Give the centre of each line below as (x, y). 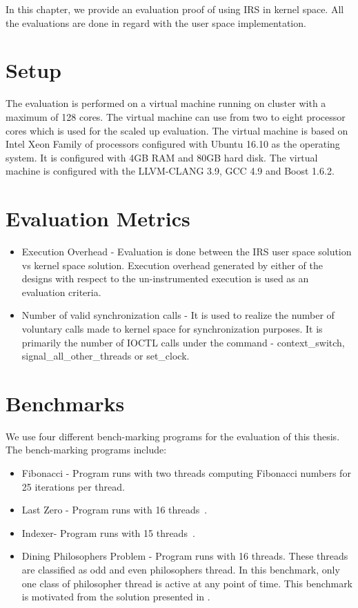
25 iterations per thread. (73, 486)
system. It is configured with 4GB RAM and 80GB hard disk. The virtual (162, 157)
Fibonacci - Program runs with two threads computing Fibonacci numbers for (186, 473)
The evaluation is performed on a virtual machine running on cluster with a (166, 103)
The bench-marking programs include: (86, 450)
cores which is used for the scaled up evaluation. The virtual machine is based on (177, 130)
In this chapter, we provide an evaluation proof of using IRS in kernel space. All (175, 9)
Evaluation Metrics (98, 218)
